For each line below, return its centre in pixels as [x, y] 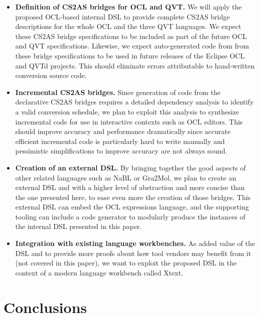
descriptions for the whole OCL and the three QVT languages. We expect [128, 26]
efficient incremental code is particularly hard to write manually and [120, 141]
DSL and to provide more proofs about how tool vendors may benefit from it [133, 253]
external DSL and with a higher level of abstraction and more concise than [130, 187]
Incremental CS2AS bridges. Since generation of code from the [118, 92]
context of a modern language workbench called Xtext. [99, 272]
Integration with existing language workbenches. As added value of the [135, 243]
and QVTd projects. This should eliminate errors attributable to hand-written [135, 65]
